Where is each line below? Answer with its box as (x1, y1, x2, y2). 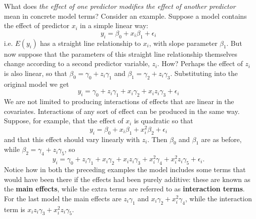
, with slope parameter (149, 37, 217, 48)
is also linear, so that (4, 68, 67, 78)
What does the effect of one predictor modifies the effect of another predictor (4, 1, 236, 11)
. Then (147, 134, 168, 144)
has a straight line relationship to (40, 37, 141, 48)
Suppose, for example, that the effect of (4, 115, 124, 126)
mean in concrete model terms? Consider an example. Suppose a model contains (4, 10, 247, 21)
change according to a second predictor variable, (4, 58, 150, 69)
